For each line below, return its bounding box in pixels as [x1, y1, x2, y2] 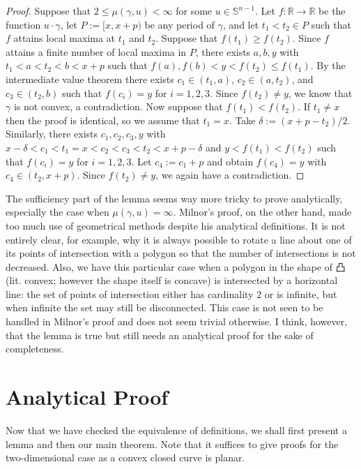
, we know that [288, 85, 353, 100]
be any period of [144, 17, 215, 31]
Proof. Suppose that [6, 3, 91, 17]
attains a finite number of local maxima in [6, 44, 187, 59]
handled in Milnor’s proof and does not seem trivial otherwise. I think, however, [6, 314, 348, 329]
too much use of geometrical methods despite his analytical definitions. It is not [6, 218, 346, 232]
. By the [310, 58, 346, 73]
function [6, 17, 41, 31]
